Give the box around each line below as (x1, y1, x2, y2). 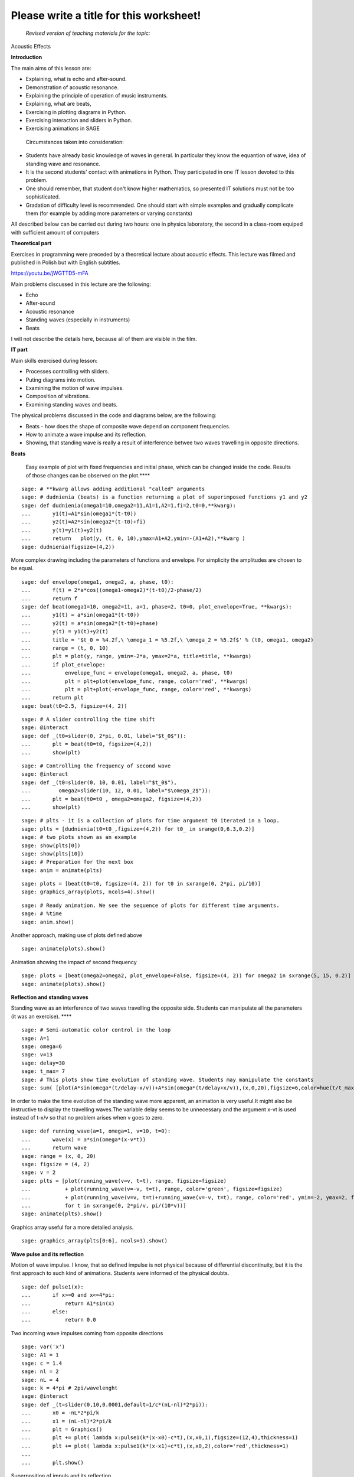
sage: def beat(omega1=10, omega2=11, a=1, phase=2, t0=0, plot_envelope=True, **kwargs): (21, 603, 292, 610)
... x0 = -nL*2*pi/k (21, 1410, 100, 1416)
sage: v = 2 (21, 1169, 56, 1176)
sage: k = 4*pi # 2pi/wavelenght (21, 1385, 118, 1391)
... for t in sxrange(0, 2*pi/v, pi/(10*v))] (21, 1202, 186, 1209)
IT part (11, 346, 28, 353)
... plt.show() (21, 1459, 84, 1466)
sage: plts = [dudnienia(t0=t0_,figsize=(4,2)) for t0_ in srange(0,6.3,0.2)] (21, 825, 255, 832)
